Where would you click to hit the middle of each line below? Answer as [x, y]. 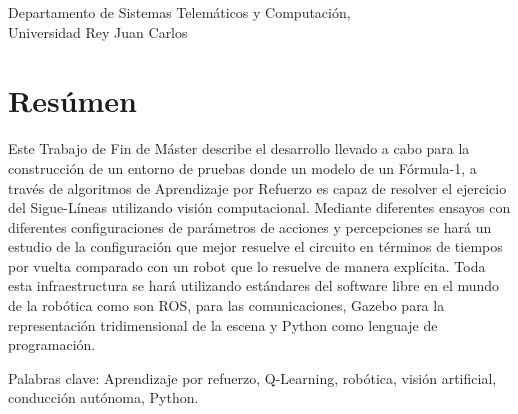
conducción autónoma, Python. [103, 397]
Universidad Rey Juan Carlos [98, 31]
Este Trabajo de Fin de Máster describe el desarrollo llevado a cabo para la [239, 148]
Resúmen [72, 100]
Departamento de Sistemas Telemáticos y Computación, [179, 12]
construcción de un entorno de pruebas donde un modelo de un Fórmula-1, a [242, 167]
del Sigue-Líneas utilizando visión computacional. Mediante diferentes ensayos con [259, 207]
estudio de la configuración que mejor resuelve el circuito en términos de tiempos [255, 246]
